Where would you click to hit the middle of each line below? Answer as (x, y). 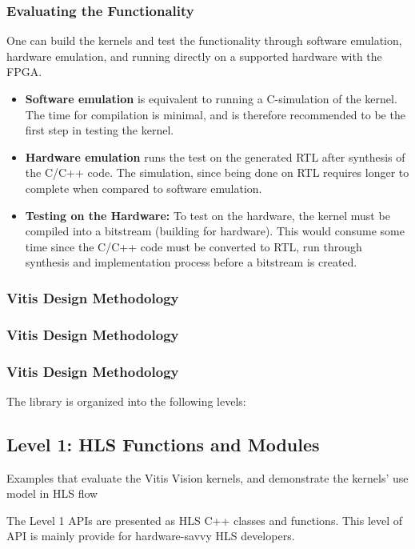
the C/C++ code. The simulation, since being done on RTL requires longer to (217, 172)
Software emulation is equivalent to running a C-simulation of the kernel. (211, 98)
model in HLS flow (52, 493)
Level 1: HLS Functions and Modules (163, 444)
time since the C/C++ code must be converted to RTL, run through (194, 246)
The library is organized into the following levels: (126, 401)
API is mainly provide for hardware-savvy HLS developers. (151, 536)
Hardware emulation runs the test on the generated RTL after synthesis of (215, 156)
